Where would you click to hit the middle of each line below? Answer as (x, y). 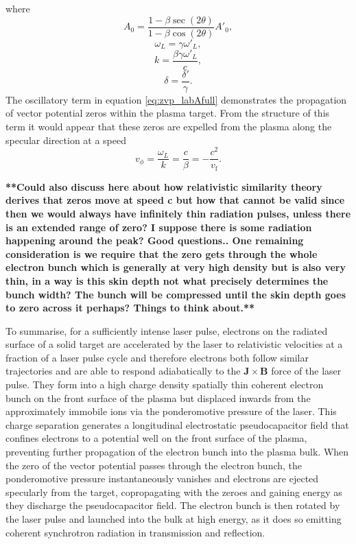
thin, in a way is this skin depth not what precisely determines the (167, 280)
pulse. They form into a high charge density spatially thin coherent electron (165, 385)
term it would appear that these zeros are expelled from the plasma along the (169, 126)
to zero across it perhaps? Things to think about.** (130, 308)
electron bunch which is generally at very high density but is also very (176, 267)
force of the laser (306, 371)
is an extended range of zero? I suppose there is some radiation (159, 227)
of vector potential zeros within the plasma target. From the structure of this (168, 113)
